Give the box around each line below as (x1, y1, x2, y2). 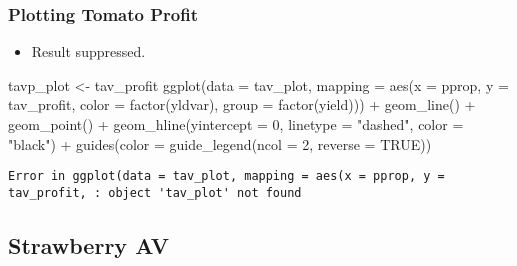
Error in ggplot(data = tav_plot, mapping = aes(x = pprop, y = (8, 169, 445, 184)
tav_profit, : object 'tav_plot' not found (8, 185, 302, 200)
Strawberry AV (8, 229, 169, 260)
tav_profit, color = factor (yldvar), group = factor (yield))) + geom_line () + (8, 94, 476, 115)
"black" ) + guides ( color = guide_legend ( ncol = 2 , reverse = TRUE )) (8, 133, 432, 154)
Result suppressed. (31, 41, 146, 62)
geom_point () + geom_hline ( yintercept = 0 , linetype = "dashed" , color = (8, 114, 464, 134)
